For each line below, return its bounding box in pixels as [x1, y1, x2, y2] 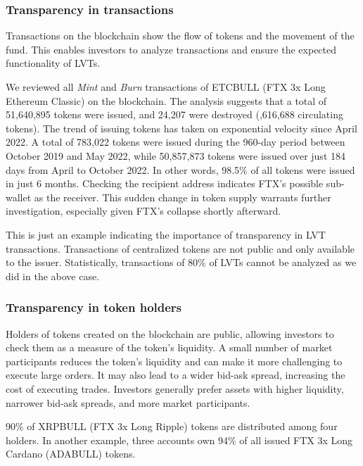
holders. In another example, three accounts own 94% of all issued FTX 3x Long [6, 432, 353, 447]
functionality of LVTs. [6, 56, 101, 70]
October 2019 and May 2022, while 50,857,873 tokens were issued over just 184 [6, 148, 345, 163]
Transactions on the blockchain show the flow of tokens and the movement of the [6, 28, 355, 43]
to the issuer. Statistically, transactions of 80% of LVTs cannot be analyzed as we [6, 255, 357, 270]
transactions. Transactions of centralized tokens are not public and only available [6, 241, 355, 256]
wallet [6, 189, 32, 204]
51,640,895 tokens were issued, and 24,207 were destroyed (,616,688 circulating [6, 107, 343, 122]
